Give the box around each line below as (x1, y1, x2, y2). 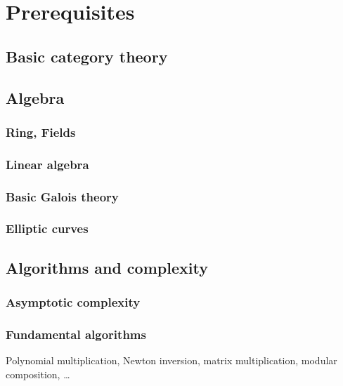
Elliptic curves (6, 220, 89, 237)
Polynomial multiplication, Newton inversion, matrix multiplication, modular (6, 353, 337, 368)
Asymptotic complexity (6, 293, 141, 311)
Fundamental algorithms (6, 325, 146, 342)
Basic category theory (6, 45, 168, 67)
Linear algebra (6, 155, 89, 173)
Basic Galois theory (6, 187, 119, 205)
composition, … (6, 366, 70, 381)
